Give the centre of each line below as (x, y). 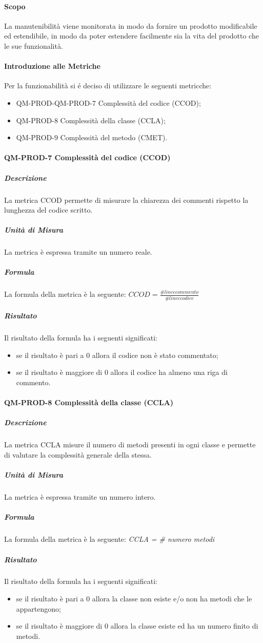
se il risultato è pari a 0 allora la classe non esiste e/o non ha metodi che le (134, 599)
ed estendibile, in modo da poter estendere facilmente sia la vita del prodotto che (131, 36)
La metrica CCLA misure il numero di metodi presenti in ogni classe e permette (130, 445)
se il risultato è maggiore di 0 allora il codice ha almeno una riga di (122, 372)
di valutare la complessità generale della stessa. (78, 455)
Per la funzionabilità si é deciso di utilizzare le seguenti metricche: (108, 86)
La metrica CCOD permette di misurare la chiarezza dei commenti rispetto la (126, 200)
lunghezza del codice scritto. (48, 210)
